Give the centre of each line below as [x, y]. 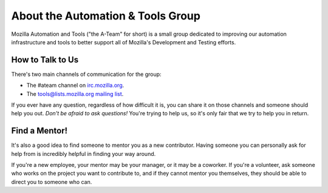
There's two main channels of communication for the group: [86, 74]
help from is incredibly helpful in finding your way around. [84, 154]
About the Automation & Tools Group [106, 16]
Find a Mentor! [39, 131]
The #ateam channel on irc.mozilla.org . [75, 86]
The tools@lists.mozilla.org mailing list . [75, 93]
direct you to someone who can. [52, 181]
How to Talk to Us [45, 60]
